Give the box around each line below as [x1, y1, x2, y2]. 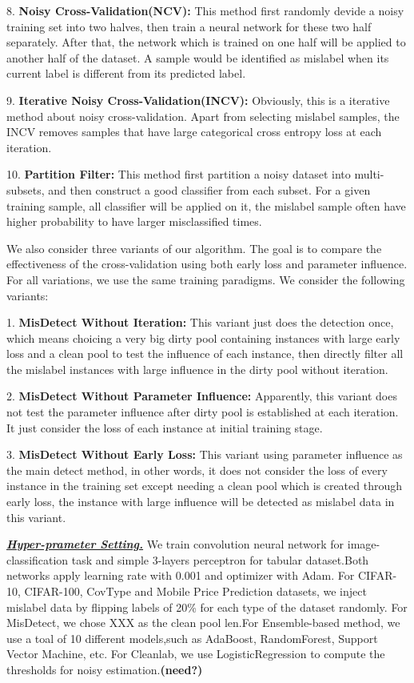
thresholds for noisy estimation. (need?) [6, 661, 203, 677]
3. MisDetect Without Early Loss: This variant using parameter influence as [6, 446, 403, 463]
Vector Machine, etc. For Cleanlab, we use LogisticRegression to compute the [6, 645, 385, 662]
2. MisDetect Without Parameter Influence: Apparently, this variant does [6, 388, 397, 404]
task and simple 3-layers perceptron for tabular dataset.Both [71, 551, 369, 568]
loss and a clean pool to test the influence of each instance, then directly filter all [6, 345, 404, 362]
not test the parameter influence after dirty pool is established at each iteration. [6, 404, 399, 420]
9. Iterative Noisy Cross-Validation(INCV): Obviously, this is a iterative [6, 91, 390, 108]
